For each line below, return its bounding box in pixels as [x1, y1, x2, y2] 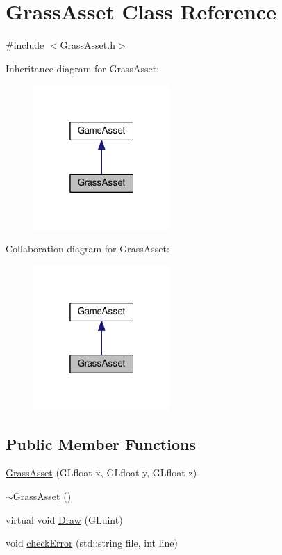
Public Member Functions [6, 433, 196, 454]
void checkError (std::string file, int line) [6, 536, 178, 550]
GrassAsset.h [60, 38, 115, 52]
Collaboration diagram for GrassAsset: [6, 241, 169, 256]
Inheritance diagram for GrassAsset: [6, 61, 160, 75]
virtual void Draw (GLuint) [6, 512, 123, 526]
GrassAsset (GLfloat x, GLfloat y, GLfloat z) [6, 465, 197, 480]
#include [6, 38, 44, 52]
